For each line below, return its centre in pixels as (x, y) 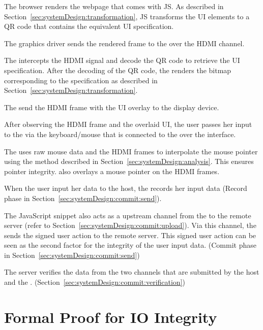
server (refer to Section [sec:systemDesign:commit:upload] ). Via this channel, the (130, 225)
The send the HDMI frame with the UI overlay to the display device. (112, 107)
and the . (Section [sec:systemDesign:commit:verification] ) (95, 282)
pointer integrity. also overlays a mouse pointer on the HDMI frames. (112, 171)
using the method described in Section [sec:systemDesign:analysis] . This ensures (129, 161)
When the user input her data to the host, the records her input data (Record (126, 188)
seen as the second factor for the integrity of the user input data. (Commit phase (130, 245)
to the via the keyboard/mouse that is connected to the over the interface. (120, 134)
